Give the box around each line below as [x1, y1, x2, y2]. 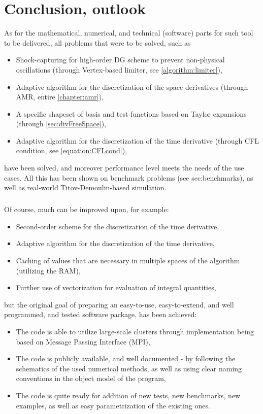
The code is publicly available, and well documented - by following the [16, 353, 236, 364]
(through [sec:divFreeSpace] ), [16, 118, 107, 129]
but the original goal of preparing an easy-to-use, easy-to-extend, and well [4, 299, 234, 309]
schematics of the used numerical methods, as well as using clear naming [16, 363, 242, 373]
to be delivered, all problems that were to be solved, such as [4, 37, 191, 48]
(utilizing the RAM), [16, 265, 81, 275]
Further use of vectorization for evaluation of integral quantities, [16, 282, 216, 293]
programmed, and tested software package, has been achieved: [4, 309, 197, 320]
